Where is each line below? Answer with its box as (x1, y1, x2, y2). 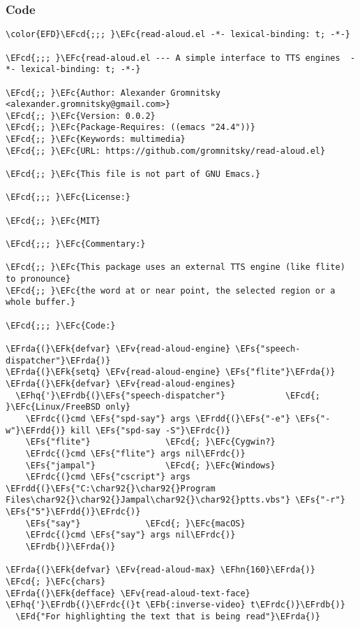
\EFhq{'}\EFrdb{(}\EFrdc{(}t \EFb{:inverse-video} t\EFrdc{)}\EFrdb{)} (6, 600, 345, 610)
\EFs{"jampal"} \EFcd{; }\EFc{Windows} (25, 460, 276, 470)
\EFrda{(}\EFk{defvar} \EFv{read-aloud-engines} (6, 378, 236, 389)
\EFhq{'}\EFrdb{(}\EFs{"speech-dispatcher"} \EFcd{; (15, 390, 321, 401)
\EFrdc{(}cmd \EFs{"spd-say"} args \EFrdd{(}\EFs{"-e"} (25, 413, 291, 424)
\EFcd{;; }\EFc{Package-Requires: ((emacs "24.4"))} (6, 122, 255, 133)
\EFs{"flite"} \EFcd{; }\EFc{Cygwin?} (25, 437, 276, 447)
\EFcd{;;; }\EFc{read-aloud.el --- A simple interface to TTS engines (6, 52, 340, 63)
